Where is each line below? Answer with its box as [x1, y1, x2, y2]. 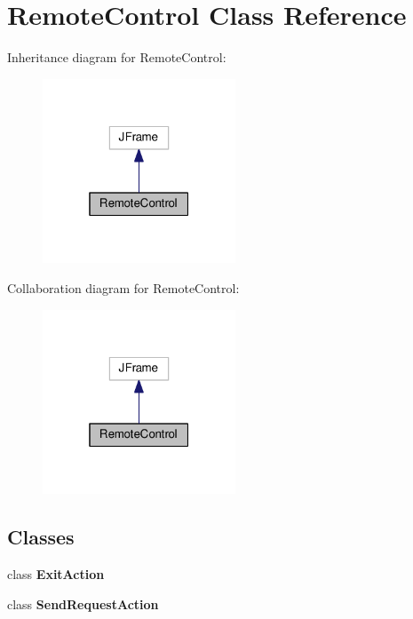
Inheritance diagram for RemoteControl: [7, 48, 226, 67]
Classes [7, 523, 75, 551]
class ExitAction [7, 565, 105, 583]
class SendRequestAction [7, 594, 159, 613]
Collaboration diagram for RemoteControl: [7, 279, 240, 298]
